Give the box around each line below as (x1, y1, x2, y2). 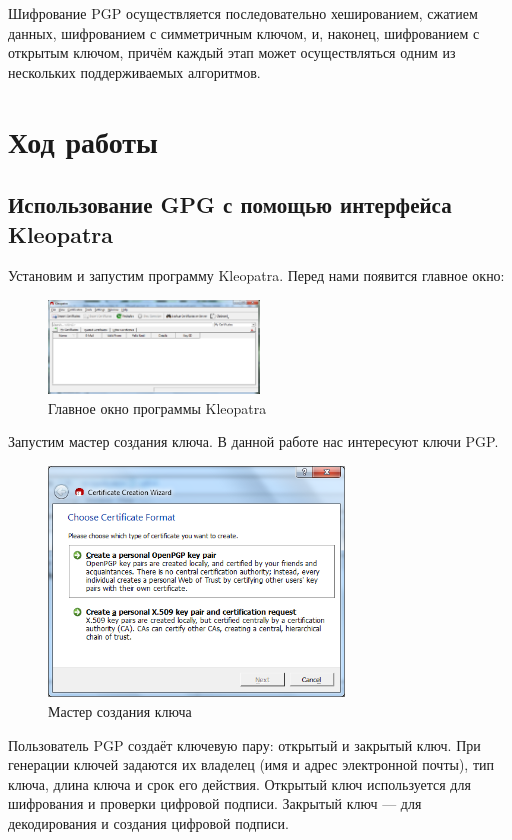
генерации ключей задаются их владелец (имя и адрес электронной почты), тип (8, 754, 495, 775)
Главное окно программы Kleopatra (48, 397, 267, 418)
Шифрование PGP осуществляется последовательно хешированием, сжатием (8, 3, 478, 23)
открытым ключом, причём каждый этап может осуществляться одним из (8, 42, 456, 63)
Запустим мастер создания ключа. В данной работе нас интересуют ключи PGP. (8, 431, 499, 452)
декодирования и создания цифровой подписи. (8, 812, 289, 833)
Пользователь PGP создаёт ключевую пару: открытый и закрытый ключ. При (8, 734, 481, 755)
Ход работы (8, 120, 158, 161)
